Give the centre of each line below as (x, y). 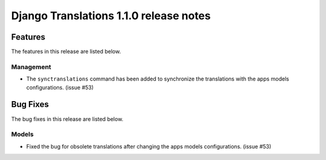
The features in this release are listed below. (66, 52)
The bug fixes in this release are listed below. (67, 119)
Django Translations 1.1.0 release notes (111, 16)
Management (31, 67)
